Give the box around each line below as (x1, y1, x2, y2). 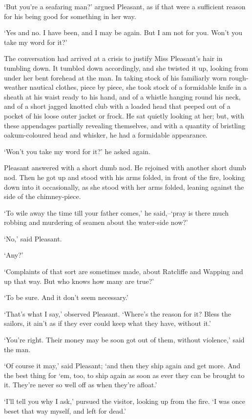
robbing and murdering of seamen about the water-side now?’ (4, 217, 188, 227)
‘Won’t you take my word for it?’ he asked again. (4, 146, 150, 156)
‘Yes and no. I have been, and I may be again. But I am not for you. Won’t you (4, 27, 242, 38)
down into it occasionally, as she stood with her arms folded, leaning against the (4, 181, 244, 192)
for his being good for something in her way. (4, 11, 136, 21)
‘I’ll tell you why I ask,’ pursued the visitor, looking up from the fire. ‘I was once (4, 396, 245, 406)
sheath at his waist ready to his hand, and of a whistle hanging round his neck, (4, 91, 241, 101)
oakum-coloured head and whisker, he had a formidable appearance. (4, 130, 208, 140)
